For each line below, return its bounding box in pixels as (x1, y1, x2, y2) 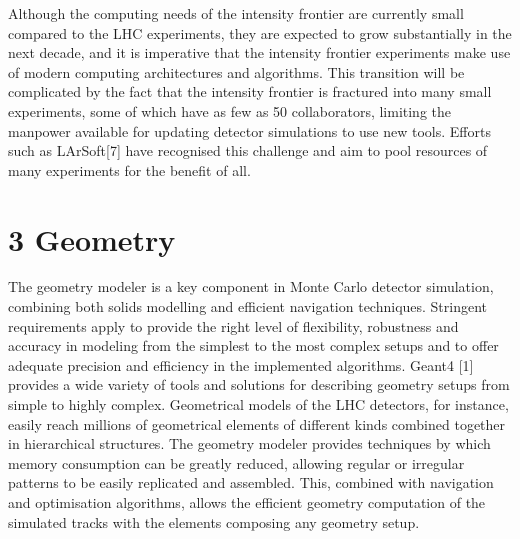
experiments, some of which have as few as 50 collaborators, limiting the (8, 100, 452, 121)
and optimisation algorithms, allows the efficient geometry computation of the (8, 492, 486, 512)
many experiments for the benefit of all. (8, 159, 251, 180)
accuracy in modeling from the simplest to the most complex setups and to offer (8, 335, 499, 356)
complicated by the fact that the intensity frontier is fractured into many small (8, 81, 492, 102)
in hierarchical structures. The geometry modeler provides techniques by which (8, 433, 491, 454)
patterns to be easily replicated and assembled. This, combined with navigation (8, 472, 494, 493)
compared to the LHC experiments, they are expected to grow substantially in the (8, 22, 512, 43)
